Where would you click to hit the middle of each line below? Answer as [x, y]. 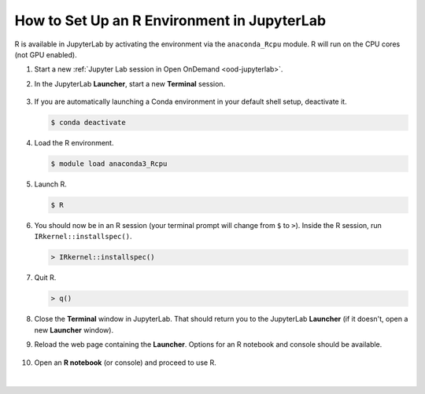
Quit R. [45, 278]
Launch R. [50, 184]
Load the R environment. [74, 143]
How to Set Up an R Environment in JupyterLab [170, 20]
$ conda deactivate [88, 123]
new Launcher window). [74, 330]
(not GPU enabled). [46, 54]
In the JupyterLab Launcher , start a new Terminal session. [130, 83]
